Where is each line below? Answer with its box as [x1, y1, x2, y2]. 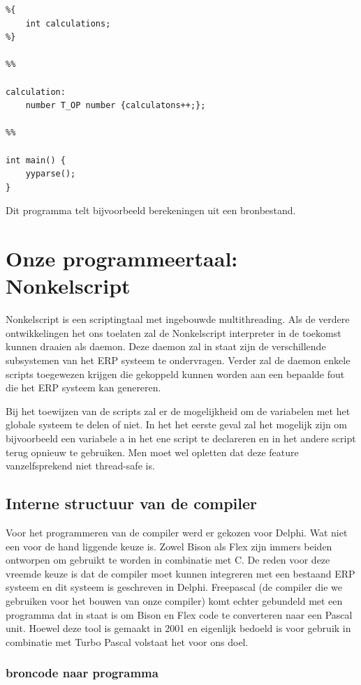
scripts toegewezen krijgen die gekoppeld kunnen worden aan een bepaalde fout [6, 366, 345, 381]
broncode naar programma [6, 664, 159, 682]
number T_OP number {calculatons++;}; [25, 100, 206, 111]
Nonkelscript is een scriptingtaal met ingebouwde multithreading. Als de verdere [6, 312, 350, 326]
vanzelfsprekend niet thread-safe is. [6, 458, 155, 473]
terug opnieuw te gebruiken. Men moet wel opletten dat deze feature [6, 444, 299, 459]
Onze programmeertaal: [6, 244, 238, 273]
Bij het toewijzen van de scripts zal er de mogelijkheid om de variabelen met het [6, 403, 351, 418]
